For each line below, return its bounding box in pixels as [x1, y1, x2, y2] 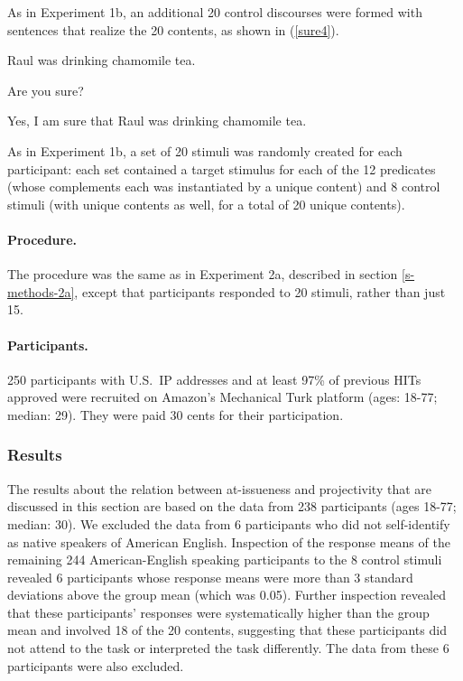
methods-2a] [7, 282, 75, 301]
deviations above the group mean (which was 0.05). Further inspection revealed [7, 585, 446, 604]
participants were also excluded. [7, 656, 184, 675]
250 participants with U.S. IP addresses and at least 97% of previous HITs [7, 369, 421, 388]
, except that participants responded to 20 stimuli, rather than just [74, 282, 446, 301]
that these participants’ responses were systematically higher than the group [7, 602, 430, 621]
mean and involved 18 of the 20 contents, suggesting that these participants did [7, 620, 447, 639]
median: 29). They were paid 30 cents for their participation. [7, 405, 344, 424]
